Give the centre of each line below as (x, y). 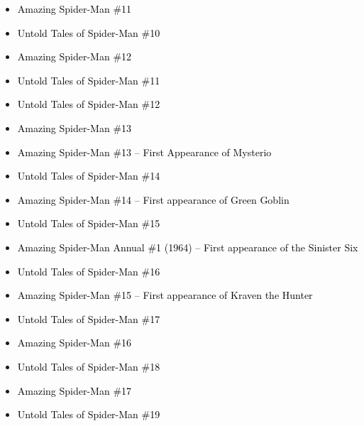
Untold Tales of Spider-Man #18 (89, 366)
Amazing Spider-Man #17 (75, 390)
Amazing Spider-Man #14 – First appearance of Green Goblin (153, 199)
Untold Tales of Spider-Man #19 (89, 414)
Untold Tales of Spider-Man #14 (89, 176)
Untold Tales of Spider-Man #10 (89, 32)
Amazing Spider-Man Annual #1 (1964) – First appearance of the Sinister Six (188, 247)
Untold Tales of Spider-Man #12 (89, 104)
